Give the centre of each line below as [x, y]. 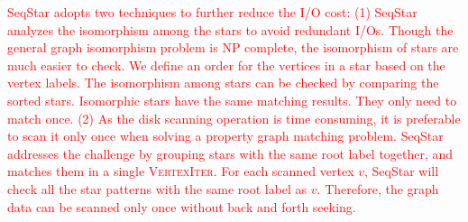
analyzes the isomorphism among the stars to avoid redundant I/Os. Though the [230, 29]
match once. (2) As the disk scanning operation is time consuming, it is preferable [234, 118]
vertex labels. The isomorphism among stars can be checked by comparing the [223, 83]
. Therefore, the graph [378, 188]
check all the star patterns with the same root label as [157, 188]
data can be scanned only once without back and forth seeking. [182, 206]
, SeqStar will [402, 171]
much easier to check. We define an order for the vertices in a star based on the [226, 65]
